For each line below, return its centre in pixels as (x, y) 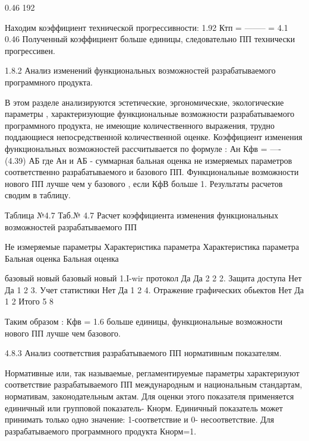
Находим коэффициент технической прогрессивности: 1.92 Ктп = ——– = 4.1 (146, 27)
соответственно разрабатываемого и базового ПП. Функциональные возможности (152, 172)
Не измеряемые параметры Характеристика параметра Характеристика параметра (152, 247)
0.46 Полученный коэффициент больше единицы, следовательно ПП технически (150, 39)
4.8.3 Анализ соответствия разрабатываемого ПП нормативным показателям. (143, 353)
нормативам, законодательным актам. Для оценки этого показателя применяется (149, 396)
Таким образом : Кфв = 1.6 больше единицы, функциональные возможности (144, 321)
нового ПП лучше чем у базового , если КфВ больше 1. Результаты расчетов (144, 183)
